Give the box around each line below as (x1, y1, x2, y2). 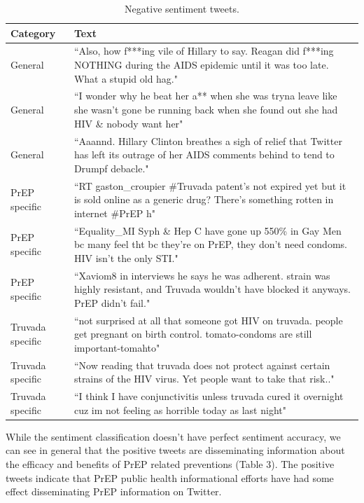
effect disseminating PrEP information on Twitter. (6, 484, 222, 499)
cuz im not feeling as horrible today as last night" (73, 402, 286, 417)
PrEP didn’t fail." (73, 295, 150, 310)
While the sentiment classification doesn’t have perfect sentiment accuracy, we (6, 429, 341, 443)
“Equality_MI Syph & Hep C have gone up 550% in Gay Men (73, 223, 342, 237)
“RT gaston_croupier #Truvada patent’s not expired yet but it (73, 178, 346, 193)
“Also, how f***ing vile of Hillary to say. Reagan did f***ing (73, 43, 334, 58)
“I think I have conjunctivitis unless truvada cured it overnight (73, 389, 344, 404)
